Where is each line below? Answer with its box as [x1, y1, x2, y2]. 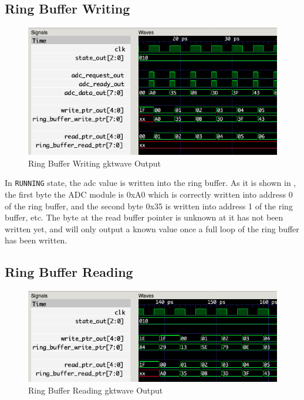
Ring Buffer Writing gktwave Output [28, 157, 161, 169]
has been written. [5, 234, 67, 246]
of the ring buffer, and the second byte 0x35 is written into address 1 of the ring [5, 199, 293, 212]
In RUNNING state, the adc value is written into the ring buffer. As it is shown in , [5, 177, 296, 189]
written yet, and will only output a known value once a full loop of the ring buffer [5, 222, 299, 235]
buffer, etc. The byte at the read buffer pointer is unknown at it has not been [5, 211, 283, 223]
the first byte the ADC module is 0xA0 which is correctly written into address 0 [5, 188, 293, 200]
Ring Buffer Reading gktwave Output [28, 384, 163, 396]
